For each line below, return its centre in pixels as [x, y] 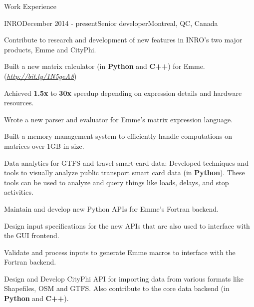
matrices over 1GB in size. [44, 146]
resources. [19, 103]
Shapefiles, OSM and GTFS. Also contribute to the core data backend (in [117, 288]
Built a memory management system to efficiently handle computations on [118, 136]
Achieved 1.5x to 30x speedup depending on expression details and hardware [123, 93]
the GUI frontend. [32, 235]
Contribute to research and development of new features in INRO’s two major [123, 40]
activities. [19, 192]
